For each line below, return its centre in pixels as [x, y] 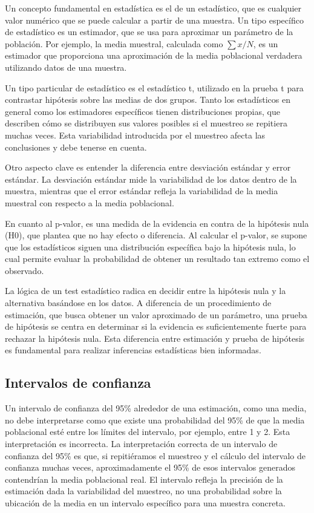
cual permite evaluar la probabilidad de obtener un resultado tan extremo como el [157, 259]
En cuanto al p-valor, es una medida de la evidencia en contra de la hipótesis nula [157, 223]
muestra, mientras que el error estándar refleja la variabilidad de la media [142, 191]
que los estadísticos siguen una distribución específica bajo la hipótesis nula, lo [150, 247]
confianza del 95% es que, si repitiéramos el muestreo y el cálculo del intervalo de [155, 455]
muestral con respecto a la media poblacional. [90, 202]
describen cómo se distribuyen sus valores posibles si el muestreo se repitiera [146, 123]
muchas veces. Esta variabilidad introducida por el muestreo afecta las [135, 135]
